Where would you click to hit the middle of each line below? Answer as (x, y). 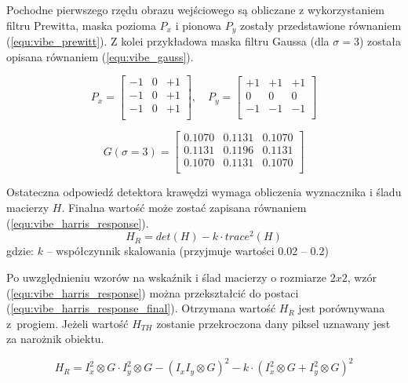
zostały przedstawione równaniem (321, 25)
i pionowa (198, 25)
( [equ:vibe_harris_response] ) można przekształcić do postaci (153, 292)
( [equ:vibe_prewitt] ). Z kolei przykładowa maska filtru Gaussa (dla (168, 41)
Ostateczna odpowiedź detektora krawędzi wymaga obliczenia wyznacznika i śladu (204, 192)
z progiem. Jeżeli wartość (67, 323)
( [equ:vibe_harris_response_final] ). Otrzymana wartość (141, 308)
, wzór (362, 277)
